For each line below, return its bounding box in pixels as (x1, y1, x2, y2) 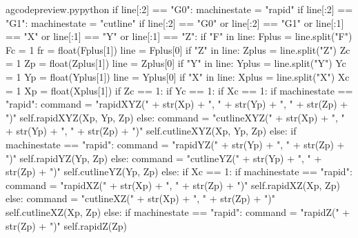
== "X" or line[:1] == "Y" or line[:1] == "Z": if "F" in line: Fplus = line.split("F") (6, 29, 352, 43)
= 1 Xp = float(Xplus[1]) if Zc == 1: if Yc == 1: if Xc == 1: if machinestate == (6, 83, 353, 97)
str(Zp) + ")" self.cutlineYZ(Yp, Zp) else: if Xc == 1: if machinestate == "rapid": (6, 164, 352, 179)
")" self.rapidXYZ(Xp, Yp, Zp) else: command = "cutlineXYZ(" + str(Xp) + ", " (6, 110, 345, 124)
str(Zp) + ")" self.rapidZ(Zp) (6, 218, 128, 232)
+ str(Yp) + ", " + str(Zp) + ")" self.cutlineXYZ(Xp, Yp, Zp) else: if (6, 123, 297, 138)
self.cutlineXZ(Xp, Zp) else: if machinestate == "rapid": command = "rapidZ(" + (6, 204, 350, 219)
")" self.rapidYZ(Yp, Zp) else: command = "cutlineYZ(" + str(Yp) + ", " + (6, 150, 322, 165)
